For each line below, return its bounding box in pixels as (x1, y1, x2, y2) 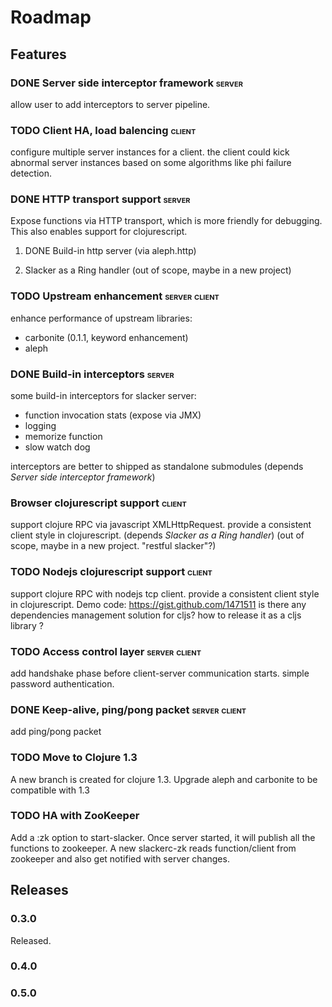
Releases (10, 882, 69, 899)
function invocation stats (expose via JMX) (24, 409, 202, 421)
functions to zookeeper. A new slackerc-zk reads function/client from (10, 842, 297, 854)
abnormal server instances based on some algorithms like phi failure (10, 157, 292, 169)
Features (10, 46, 67, 63)
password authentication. (10, 677, 115, 690)
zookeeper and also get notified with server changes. (10, 852, 230, 865)
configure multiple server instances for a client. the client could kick (10, 146, 290, 158)
